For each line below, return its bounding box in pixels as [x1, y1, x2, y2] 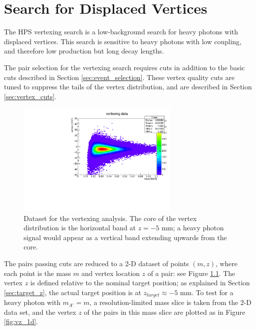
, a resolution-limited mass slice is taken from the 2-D [89, 297, 252, 307]
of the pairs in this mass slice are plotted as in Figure [84, 306, 245, 317]
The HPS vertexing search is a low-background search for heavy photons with [4, 27, 238, 37]
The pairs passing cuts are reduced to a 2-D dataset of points [4, 258, 189, 268]
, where [215, 258, 238, 268]
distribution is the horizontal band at [24, 222, 136, 233]
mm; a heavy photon [161, 222, 224, 233]
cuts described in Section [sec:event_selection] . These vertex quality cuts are [4, 72, 235, 82]
